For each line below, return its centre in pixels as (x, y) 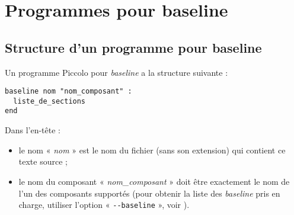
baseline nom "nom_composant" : (68, 92)
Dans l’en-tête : (33, 130)
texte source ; (43, 161)
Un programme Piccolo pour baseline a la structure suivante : (116, 72)
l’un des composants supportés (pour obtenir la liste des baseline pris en (149, 193)
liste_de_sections (49, 101)
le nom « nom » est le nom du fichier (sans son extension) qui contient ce (152, 150)
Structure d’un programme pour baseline (133, 47)
